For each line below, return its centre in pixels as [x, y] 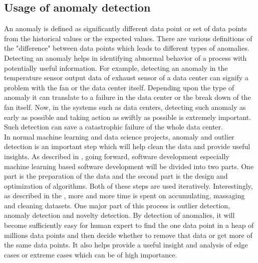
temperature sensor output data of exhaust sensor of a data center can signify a [126, 78]
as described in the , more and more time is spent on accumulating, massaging [124, 195]
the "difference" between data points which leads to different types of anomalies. [127, 48]
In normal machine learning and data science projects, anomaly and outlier [119, 136]
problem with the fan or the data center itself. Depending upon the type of [119, 87]
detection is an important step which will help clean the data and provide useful [127, 146]
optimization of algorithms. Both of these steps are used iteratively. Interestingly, [128, 185]
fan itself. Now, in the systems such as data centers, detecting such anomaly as [125, 107]
